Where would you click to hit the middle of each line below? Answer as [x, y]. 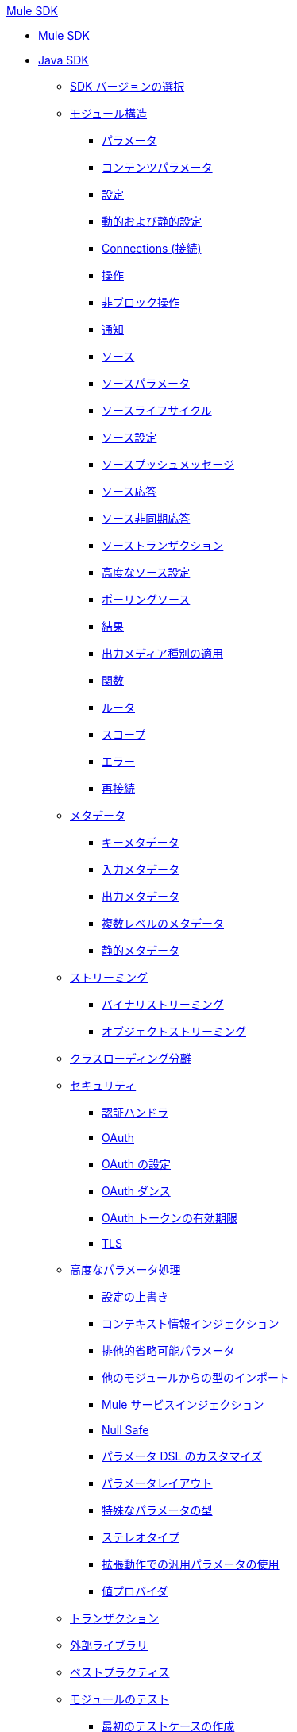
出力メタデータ [141, 896]
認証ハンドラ [135, 1112]
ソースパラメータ [146, 383]
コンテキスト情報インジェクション [191, 1323]
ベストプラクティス [120, 1672]
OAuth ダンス [136, 1191]
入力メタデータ [141, 869]
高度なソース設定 [146, 572]
